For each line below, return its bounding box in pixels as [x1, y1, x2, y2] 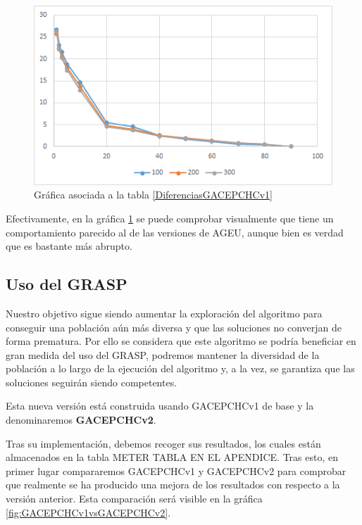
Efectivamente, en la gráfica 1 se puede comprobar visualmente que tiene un [6, 210, 334, 225]
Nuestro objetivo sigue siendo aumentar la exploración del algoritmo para [6, 305, 323, 320]
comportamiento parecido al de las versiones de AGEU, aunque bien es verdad [6, 224, 344, 239]
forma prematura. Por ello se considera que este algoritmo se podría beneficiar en [6, 334, 356, 348]
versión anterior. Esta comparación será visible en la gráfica [6, 491, 263, 506]
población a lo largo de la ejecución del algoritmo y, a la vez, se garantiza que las [6, 361, 355, 376]
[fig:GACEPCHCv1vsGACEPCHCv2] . [6, 505, 171, 519]
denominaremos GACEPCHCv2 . [6, 412, 156, 427]
